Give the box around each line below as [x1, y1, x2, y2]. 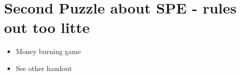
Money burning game [15, 46, 81, 56]
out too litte [4, 17, 90, 37]
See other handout [15, 62, 72, 73]
